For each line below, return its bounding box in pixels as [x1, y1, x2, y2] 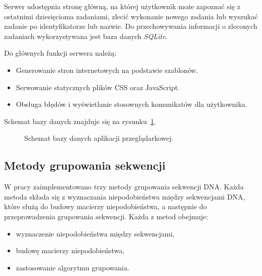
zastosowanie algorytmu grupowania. [16, 262, 129, 272]
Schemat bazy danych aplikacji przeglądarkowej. [24, 133, 173, 143]
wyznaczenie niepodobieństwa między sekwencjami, [16, 228, 174, 239]
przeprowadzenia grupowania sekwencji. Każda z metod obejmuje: [4, 211, 208, 221]
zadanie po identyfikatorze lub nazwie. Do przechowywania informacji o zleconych [4, 21, 257, 31]
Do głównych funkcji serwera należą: [4, 48, 117, 58]
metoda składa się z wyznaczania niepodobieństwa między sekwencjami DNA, [4, 191, 245, 202]
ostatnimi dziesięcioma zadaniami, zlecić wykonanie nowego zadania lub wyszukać [4, 11, 258, 21]
